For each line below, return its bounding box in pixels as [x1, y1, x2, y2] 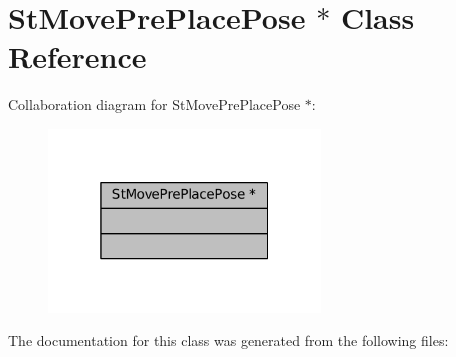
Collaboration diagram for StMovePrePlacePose [8, 94, 301, 115]
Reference [8, 36, 147, 77]
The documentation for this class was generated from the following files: [8, 330, 449, 351]
